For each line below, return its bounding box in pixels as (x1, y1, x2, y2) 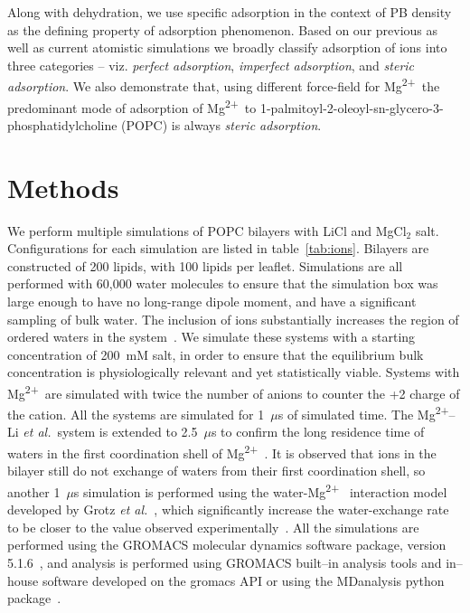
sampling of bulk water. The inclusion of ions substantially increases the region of (7, 309, 459, 328)
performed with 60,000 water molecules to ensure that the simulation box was (7, 274, 438, 293)
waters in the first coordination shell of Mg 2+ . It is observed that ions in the (7, 441, 437, 462)
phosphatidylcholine (7, 115, 117, 134)
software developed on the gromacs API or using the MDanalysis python (42, 571, 445, 589)
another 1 (7, 482, 61, 501)
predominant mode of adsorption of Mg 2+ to (7, 95, 257, 117)
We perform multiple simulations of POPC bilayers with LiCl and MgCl (7, 221, 407, 240)
